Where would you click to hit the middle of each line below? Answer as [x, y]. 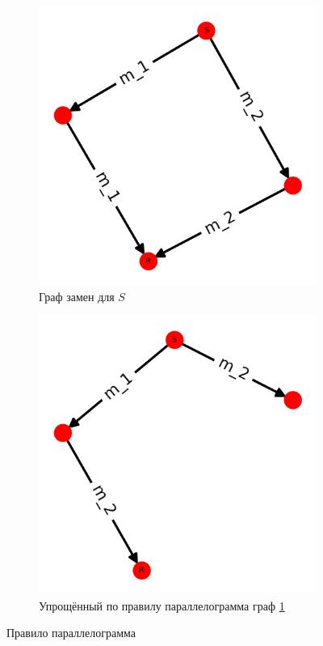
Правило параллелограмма [71, 633]
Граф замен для [77, 296]
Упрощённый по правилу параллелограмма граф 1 [162, 605]
